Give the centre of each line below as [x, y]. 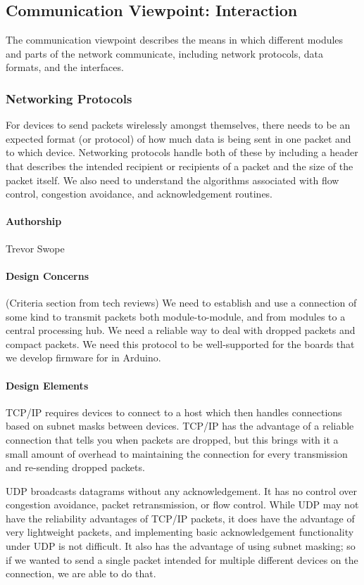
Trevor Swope [35, 248]
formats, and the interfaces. [65, 67]
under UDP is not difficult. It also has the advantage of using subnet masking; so [181, 546]
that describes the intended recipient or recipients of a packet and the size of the [180, 166]
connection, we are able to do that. [81, 573]
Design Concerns [48, 275]
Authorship [34, 221]
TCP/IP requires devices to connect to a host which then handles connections [174, 412]
